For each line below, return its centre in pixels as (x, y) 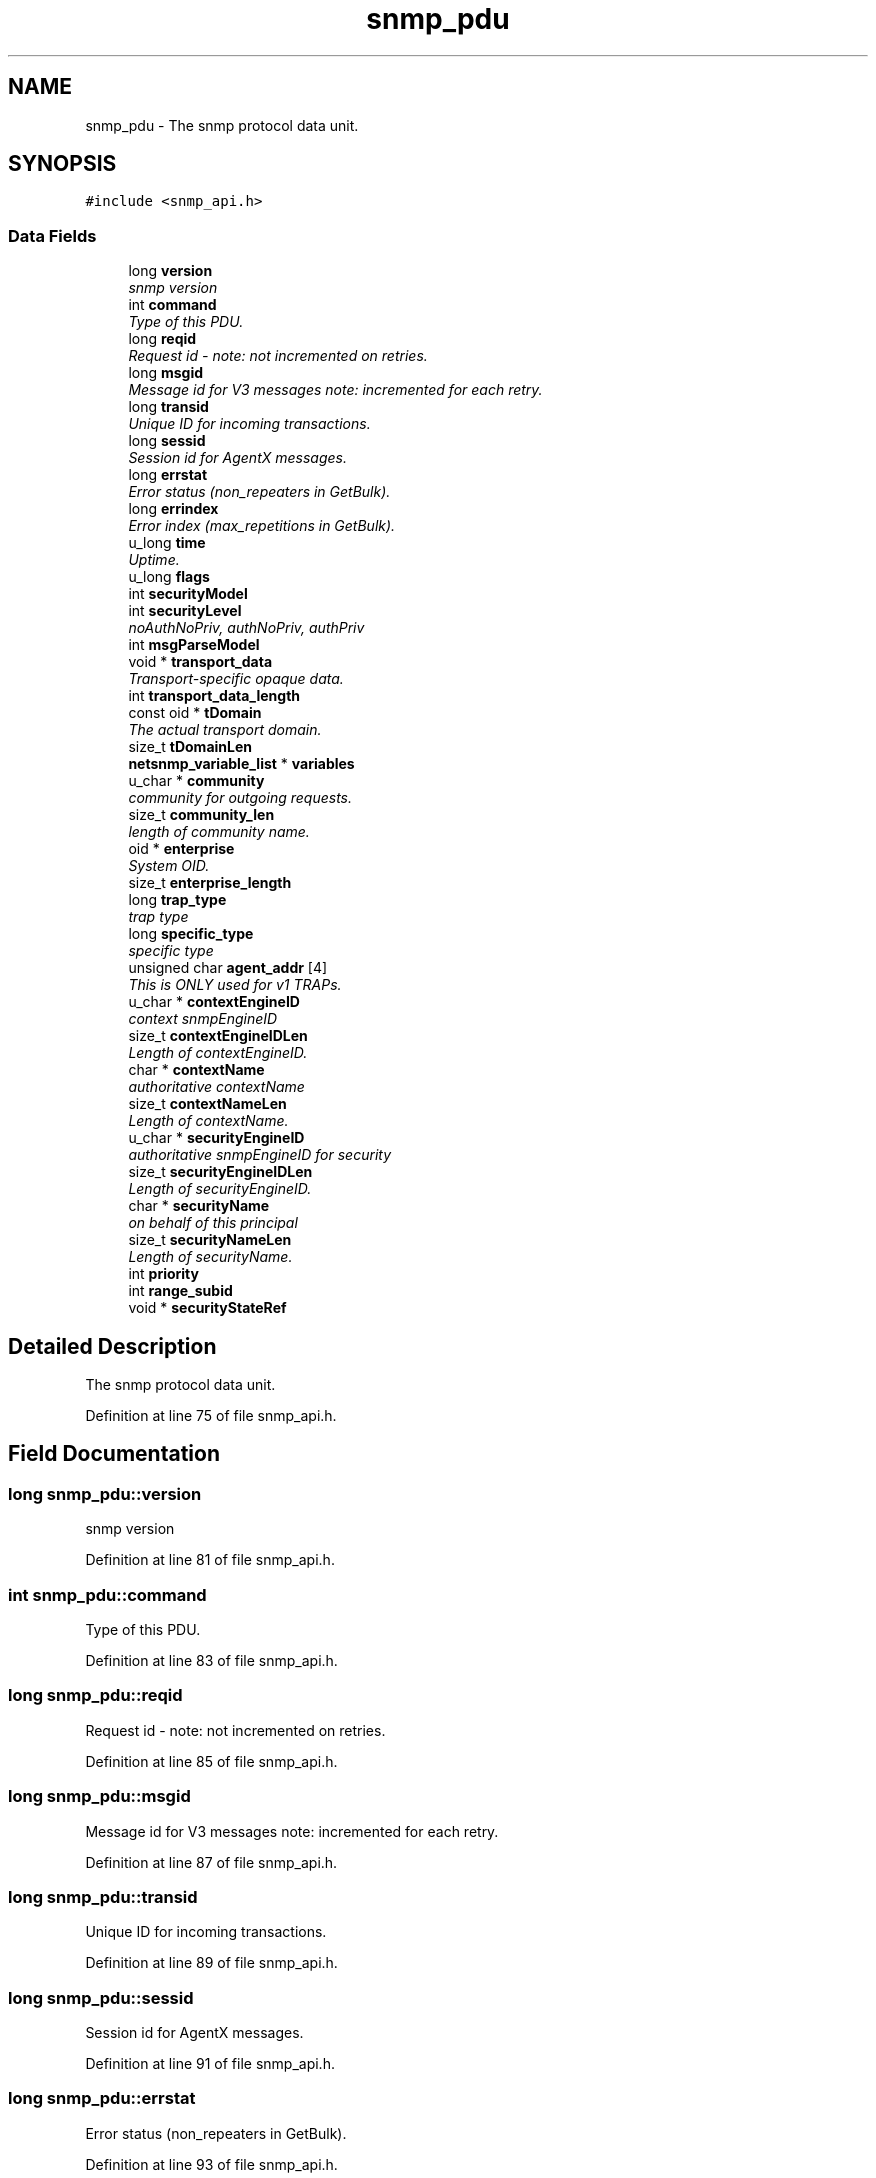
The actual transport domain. (225, 730)
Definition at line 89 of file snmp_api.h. (211, 1963)
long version (170, 271)
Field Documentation (114, 1454)
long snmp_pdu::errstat (102, 2098)
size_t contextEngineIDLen (218, 1036)
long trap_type (177, 900)
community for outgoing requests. (240, 798)
